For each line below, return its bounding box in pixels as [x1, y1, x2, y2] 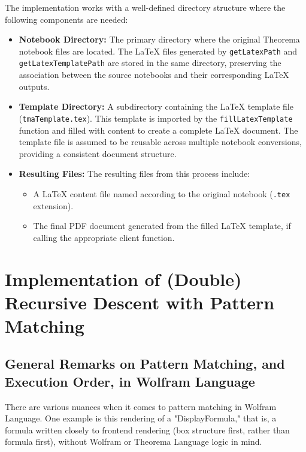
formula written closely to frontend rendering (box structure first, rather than [5, 423, 290, 436]
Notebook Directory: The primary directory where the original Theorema [19, 33, 300, 46]
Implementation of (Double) [5, 266, 242, 291]
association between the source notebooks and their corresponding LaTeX [19, 68, 289, 81]
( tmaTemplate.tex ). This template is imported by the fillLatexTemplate [19, 112, 293, 124]
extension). [33, 199, 74, 212]
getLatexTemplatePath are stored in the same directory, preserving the [19, 56, 281, 69]
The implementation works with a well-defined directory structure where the [5, 1, 286, 13]
